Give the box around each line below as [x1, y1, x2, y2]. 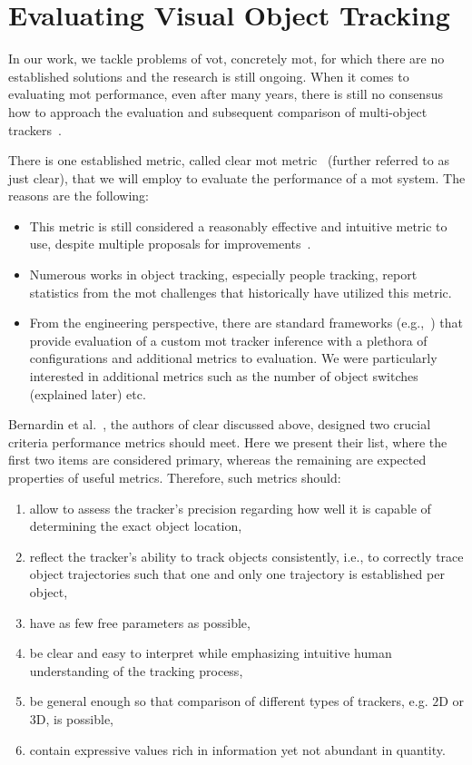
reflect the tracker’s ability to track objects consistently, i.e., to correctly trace [29, 546, 464, 565]
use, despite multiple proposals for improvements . [29, 234, 311, 253]
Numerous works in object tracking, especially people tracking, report [29, 265, 418, 284]
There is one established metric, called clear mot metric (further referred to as [8, 151, 449, 170]
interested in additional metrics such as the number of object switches [29, 367, 418, 386]
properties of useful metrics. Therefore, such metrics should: [8, 468, 341, 486]
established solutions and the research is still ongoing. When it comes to [8, 66, 409, 85]
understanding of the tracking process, [29, 661, 243, 680]
